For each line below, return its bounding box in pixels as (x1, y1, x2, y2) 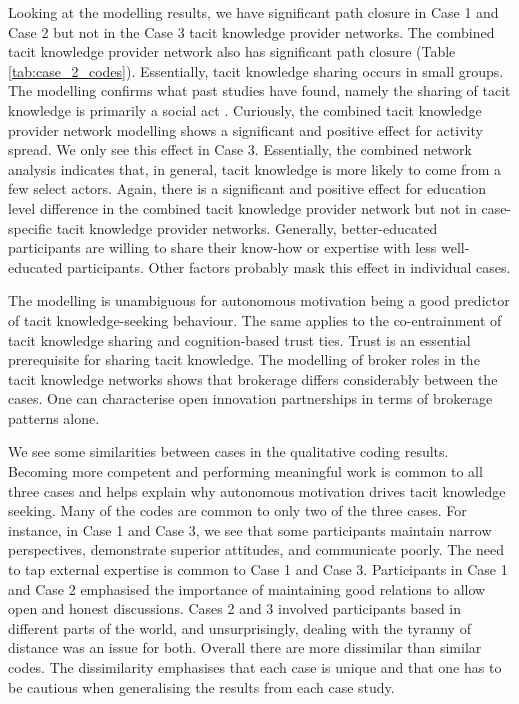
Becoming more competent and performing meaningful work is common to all (8, 461, 483, 482)
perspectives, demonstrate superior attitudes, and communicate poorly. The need (8, 539, 505, 560)
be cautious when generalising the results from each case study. (8, 676, 395, 697)
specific (8, 217, 53, 238)
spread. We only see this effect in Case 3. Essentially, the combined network (8, 139, 472, 160)
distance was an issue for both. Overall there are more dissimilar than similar (8, 637, 482, 658)
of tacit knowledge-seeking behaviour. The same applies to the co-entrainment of (8, 309, 502, 330)
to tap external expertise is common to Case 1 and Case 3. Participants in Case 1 (8, 559, 508, 580)
